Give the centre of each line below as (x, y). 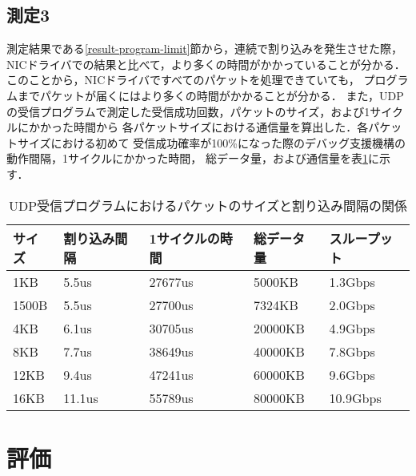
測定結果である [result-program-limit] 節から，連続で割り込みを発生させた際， (205, 48)
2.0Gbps (352, 305)
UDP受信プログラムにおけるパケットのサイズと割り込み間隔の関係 (208, 205)
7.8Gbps (352, 351)
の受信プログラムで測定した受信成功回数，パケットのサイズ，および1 (188, 111)
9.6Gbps (352, 374)
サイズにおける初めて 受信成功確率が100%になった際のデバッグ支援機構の (211, 142)
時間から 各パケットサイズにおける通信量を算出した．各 (221, 127)
